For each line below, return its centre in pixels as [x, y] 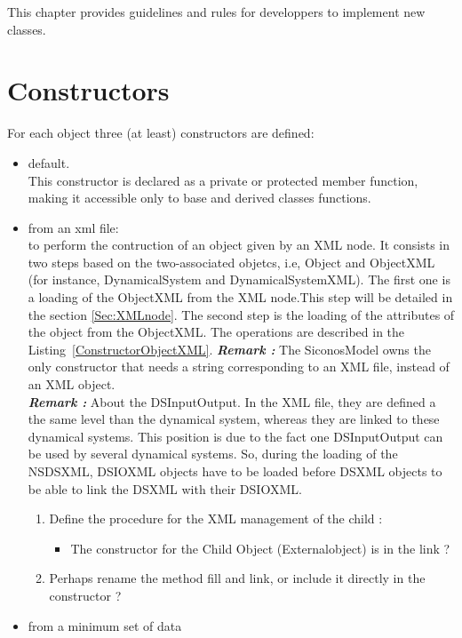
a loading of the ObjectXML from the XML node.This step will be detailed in [240, 297]
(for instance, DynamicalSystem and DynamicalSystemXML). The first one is [239, 279]
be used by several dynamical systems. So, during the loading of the [213, 454]
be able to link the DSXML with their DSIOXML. [165, 488]
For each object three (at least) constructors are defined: [161, 133]
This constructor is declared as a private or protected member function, [223, 180]
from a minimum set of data [105, 625]
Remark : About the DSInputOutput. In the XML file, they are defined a [232, 401]
